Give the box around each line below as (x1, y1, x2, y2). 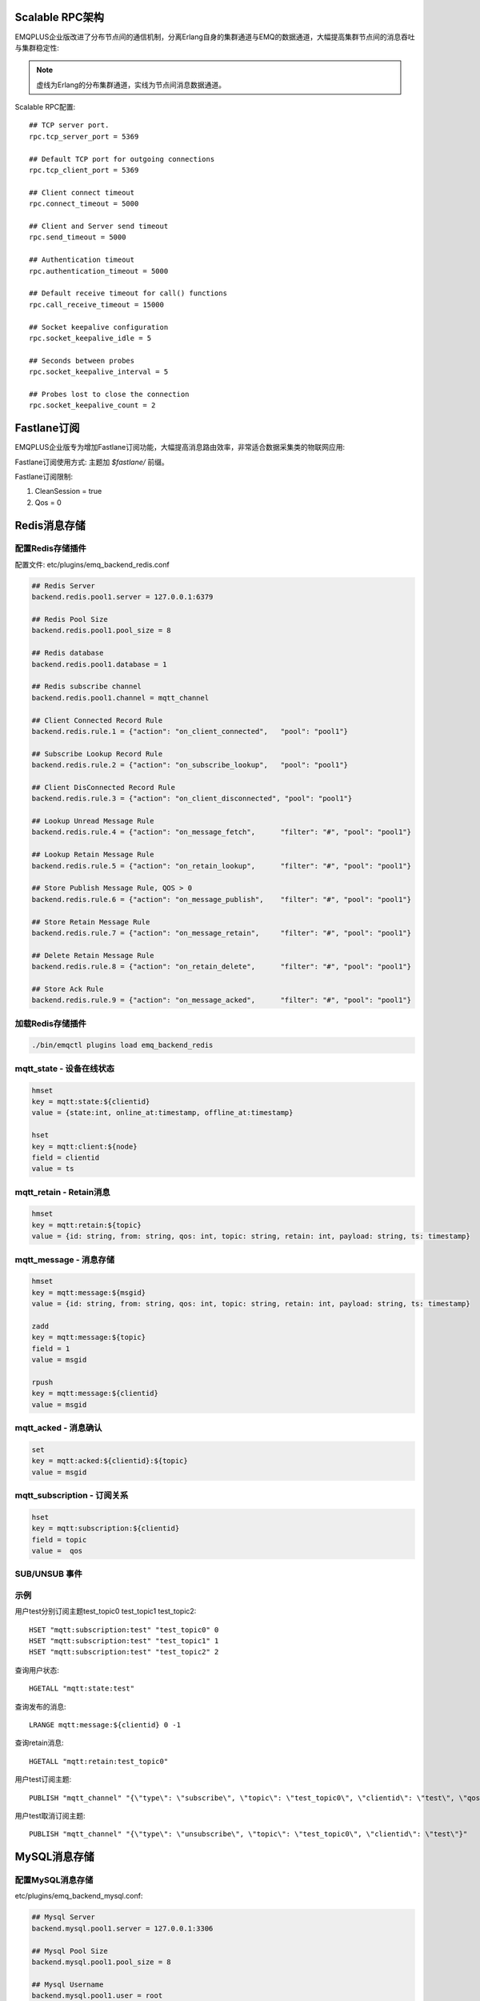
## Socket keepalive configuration (29, 323, 169, 331)
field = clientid (31, 1153, 100, 1162)
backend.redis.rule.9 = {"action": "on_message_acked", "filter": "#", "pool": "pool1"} (31, 996, 412, 1005)
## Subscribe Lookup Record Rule (31, 749, 163, 758)
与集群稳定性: (14, 42, 60, 52)
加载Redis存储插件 (14, 1017, 87, 1029)
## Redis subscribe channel (31, 682, 142, 692)
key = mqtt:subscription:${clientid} (31, 1524, 180, 1533)
